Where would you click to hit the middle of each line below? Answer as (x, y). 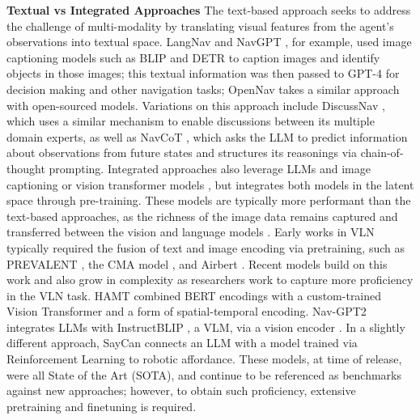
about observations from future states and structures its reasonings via (182, 153)
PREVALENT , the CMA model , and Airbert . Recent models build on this (197, 263)
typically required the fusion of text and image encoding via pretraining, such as (206, 247)
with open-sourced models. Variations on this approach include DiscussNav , (196, 105)
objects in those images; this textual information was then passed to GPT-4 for (203, 73)
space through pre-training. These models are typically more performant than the (209, 200)
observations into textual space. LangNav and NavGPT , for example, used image (209, 42)
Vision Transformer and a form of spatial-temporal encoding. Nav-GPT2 (187, 311)
